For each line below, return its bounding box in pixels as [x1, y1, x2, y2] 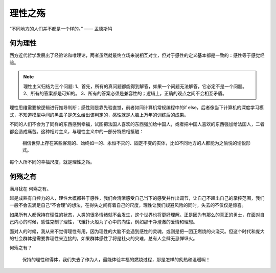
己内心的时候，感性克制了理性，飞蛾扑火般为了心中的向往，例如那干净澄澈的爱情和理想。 [9, 219, 198, 225]
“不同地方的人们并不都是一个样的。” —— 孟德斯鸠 [9, 26, 112, 32]
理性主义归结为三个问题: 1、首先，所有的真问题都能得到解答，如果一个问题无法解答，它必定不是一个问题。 [23, 83, 247, 89]
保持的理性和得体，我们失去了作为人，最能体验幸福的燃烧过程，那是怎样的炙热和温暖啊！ [22, 256, 211, 262]
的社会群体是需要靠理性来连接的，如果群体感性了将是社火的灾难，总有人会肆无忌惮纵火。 [9, 236, 198, 241]
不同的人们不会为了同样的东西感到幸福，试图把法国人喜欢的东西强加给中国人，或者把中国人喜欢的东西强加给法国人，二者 [9, 121, 265, 128]
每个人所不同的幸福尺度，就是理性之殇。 [9, 159, 95, 165]
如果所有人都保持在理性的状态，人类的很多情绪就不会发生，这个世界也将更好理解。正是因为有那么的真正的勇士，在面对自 [9, 212, 265, 218]
